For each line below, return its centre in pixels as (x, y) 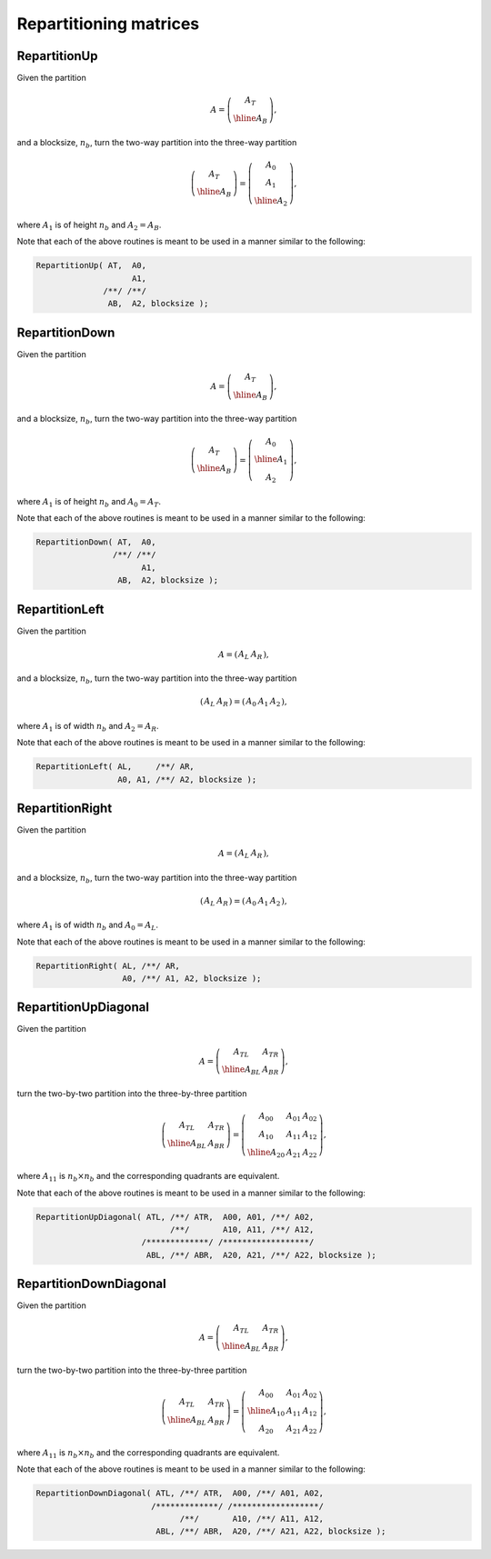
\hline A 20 (266, 1153)
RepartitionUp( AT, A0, (91, 265)
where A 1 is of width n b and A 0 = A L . (88, 925)
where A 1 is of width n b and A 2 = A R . (88, 727)
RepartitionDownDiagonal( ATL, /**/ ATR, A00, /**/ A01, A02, (180, 1494)
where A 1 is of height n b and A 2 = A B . (89, 225)
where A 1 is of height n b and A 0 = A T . (89, 502)
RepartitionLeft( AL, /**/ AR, (115, 767)
